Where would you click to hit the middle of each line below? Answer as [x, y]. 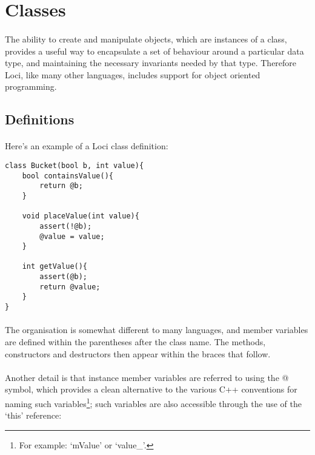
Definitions [40, 119]
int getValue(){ [55, 267]
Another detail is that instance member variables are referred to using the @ [147, 377]
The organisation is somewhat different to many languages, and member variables [157, 330]
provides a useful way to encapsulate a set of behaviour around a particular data [154, 51]
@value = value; [72, 236]
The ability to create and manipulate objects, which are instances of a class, [146, 39]
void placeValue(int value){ [81, 216]
